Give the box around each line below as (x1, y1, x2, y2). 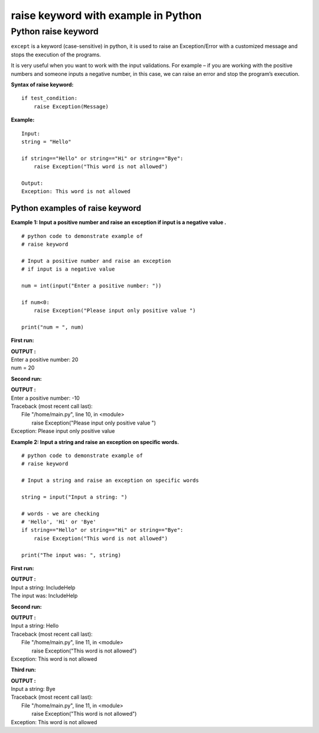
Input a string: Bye (11, 686, 56, 693)
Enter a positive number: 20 (11, 356, 79, 364)
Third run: (11, 666, 37, 673)
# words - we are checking (21, 510, 100, 517)
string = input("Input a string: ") (21, 493, 128, 500)
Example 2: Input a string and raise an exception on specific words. (11, 438, 180, 445)
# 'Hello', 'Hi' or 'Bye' (21, 519, 97, 525)
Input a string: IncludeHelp (11, 584, 76, 591)
